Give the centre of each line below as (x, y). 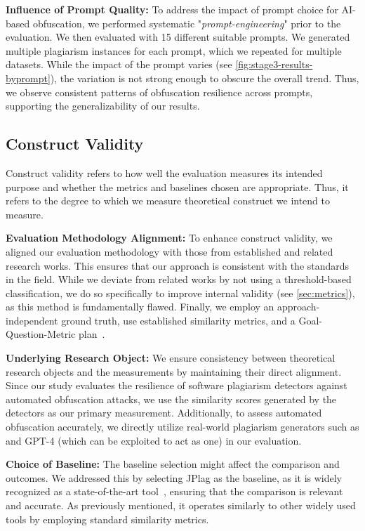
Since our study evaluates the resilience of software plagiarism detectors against (177, 385)
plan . (92, 334)
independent (32, 320)
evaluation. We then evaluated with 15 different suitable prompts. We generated (178, 37)
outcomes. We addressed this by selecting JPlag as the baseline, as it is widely (174, 477)
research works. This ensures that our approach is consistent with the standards (178, 265)
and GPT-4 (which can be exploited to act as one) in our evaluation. (154, 440)
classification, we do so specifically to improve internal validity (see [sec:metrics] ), (180, 293)
